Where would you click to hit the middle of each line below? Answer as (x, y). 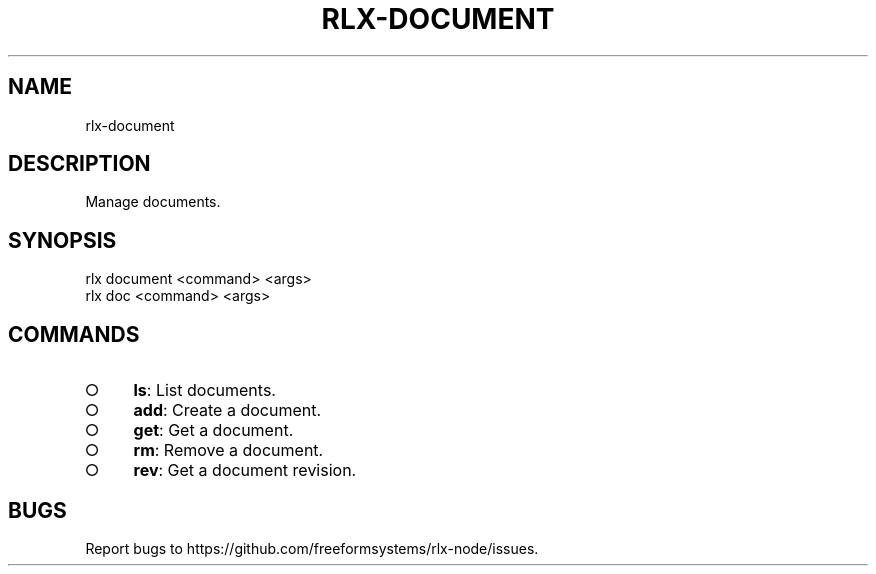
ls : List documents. (204, 390)
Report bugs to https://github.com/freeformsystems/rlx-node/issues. (312, 548)
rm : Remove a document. (228, 450)
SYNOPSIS (62, 240)
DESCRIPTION (79, 164)
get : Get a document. (213, 430)
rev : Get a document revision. (245, 470)
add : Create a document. (227, 410)
